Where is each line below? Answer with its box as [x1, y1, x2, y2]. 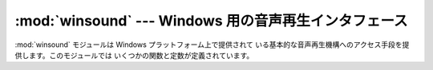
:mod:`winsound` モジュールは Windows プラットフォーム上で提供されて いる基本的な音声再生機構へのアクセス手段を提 [14, 40, 410, 49]
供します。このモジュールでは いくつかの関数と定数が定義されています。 [14, 50, 254, 60]
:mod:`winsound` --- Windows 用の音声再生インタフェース [14, 12, 408, 29]
